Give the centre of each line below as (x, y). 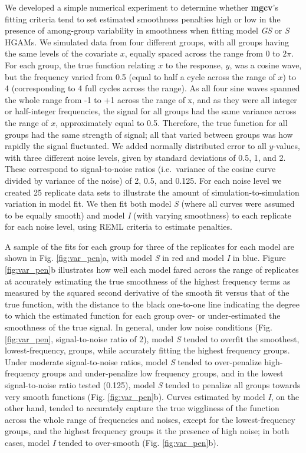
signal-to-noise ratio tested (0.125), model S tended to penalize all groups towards (153, 385)
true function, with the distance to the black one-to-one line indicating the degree (152, 304)
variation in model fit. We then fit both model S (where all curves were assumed (150, 204)
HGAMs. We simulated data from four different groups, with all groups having (147, 42)
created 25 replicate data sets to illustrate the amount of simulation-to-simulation (152, 192)
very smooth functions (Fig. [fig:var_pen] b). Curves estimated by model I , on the (152, 396)
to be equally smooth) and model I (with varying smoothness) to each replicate (148, 215)
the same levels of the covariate (61, 53)
